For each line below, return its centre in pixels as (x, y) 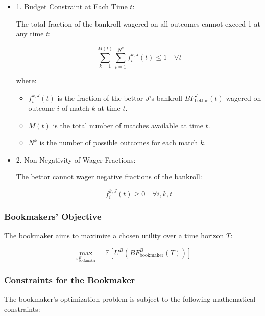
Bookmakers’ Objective (53, 217)
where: (26, 80)
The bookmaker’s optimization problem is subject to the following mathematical (130, 298)
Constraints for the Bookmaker (70, 279)
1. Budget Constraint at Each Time (72, 6)
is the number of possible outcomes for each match (119, 142)
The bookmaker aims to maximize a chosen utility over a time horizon (114, 235)
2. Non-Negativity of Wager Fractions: (76, 159)
